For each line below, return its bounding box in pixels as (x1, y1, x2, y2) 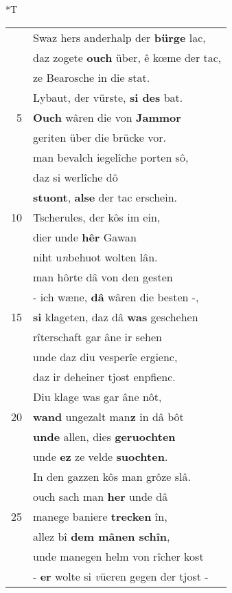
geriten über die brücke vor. (33, 129, 166, 145)
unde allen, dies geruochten (33, 428, 176, 444)
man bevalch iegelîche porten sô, (33, 149, 189, 165)
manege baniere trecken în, (33, 508, 167, 524)
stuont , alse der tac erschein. (33, 188, 177, 205)
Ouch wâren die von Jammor (33, 109, 181, 125)
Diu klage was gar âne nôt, (33, 388, 162, 405)
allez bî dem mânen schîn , (33, 528, 170, 544)
